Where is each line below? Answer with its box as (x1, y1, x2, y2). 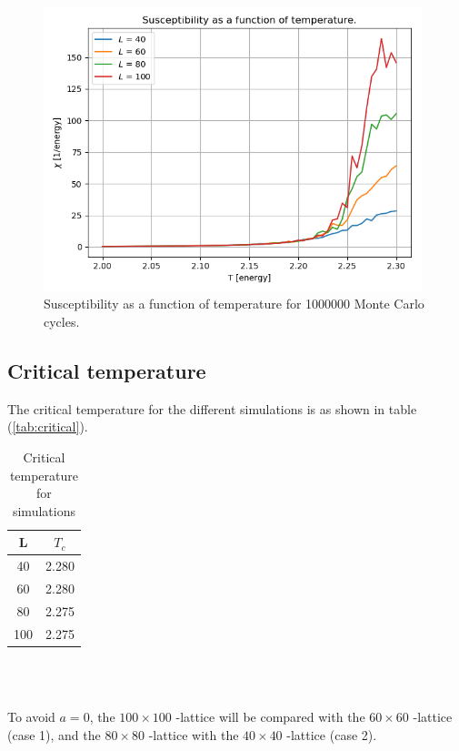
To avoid (7, 707, 55, 726)
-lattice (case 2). (286, 725, 377, 744)
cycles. (44, 311, 80, 330)
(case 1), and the (7, 725, 101, 744)
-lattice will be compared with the (175, 707, 365, 726)
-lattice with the (148, 725, 239, 744)
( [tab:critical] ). (7, 417, 88, 436)
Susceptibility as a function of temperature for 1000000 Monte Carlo (44, 294, 424, 313)
